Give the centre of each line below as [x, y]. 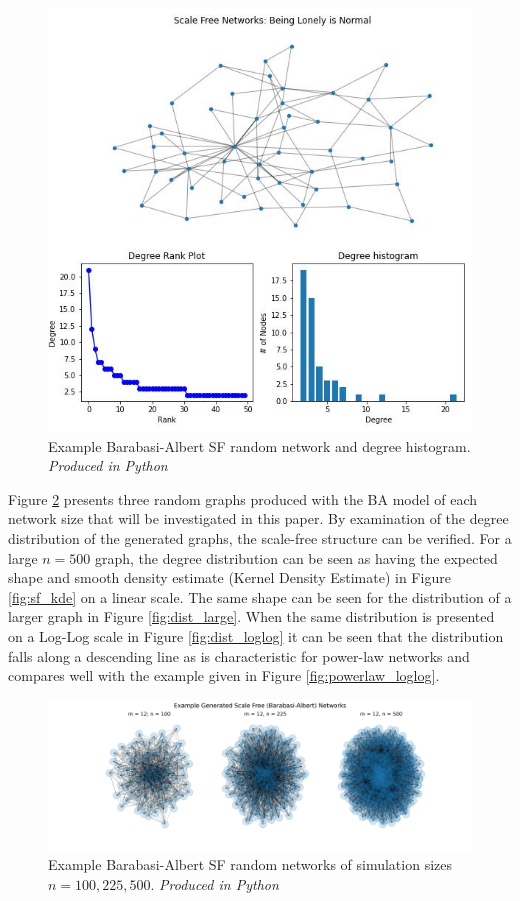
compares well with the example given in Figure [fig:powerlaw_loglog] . [224, 675]
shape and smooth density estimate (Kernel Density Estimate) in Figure [229, 577]
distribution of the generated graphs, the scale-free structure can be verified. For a [260, 537]
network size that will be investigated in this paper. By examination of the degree [258, 518]
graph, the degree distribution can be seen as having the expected [296, 557]
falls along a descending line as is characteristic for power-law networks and [239, 655]
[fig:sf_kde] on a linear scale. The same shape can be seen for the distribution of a [260, 596]
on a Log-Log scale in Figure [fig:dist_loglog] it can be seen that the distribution [256, 635]
